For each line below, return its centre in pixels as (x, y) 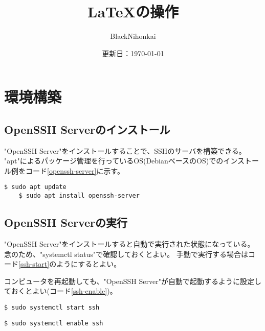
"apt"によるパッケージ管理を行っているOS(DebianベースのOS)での (114, 161)
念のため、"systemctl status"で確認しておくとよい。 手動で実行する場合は (126, 254)
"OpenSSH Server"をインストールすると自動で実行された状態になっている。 (129, 244)
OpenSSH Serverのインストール (87, 129)
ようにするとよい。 (89, 264)
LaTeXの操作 (133, 11)
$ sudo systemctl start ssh (52, 307)
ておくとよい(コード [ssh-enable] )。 (61, 291)
